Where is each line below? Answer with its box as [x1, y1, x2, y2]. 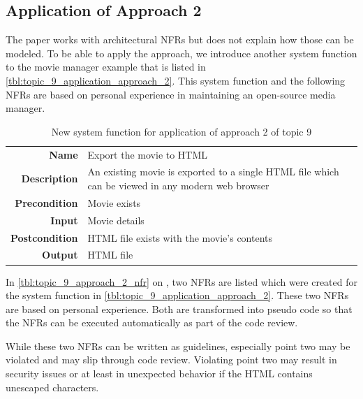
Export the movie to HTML [87, 147, 208, 161]
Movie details [87, 212, 145, 227]
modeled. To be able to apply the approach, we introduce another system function [6, 45, 357, 60]
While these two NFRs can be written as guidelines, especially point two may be [6, 338, 350, 353]
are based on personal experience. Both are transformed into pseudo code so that [6, 301, 353, 316]
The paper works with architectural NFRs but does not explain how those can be [6, 32, 354, 47]
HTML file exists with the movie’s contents [87, 230, 273, 245]
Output [42, 247, 78, 262]
